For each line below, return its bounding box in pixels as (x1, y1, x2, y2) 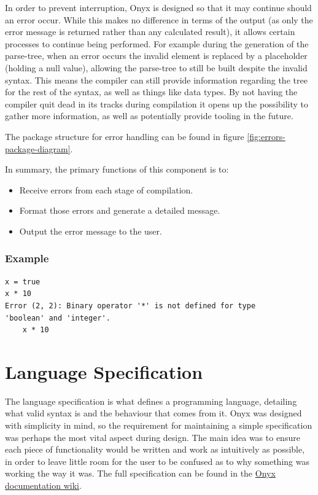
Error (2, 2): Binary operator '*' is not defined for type (5, 301, 256, 310)
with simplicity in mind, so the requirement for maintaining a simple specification (5, 419, 312, 431)
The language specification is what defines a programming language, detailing (5, 394, 297, 407)
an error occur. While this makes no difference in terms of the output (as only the (5, 13, 313, 26)
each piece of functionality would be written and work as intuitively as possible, (5, 443, 305, 456)
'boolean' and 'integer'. (5, 313, 111, 322)
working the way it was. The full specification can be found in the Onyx (5, 467, 276, 480)
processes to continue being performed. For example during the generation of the (5, 37, 309, 50)
